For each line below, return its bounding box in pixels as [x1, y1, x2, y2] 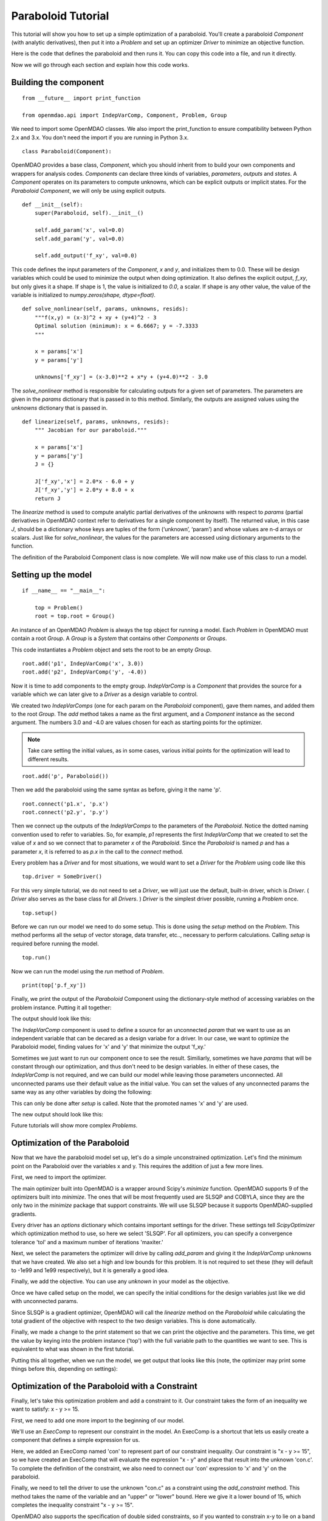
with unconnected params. [11, 1298, 78, 1305]
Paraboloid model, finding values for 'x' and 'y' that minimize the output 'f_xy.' [11, 1043, 206, 1051]
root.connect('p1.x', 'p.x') [22, 800, 109, 807]
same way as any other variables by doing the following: [11, 1088, 152, 1096]
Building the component [11, 77, 104, 88]
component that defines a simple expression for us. [11, 1436, 140, 1444]
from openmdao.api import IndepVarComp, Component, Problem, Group [22, 111, 227, 119]
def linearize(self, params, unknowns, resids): [22, 419, 169, 425]
